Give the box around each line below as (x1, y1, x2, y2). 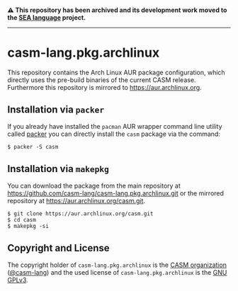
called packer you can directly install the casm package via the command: (7, 130, 221, 138)
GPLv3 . (7, 275, 28, 284)
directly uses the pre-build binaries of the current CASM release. (7, 75, 196, 84)
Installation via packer (7, 103, 105, 115)
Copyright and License (7, 241, 110, 254)
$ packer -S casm (7, 144, 59, 151)
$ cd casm (7, 217, 37, 224)
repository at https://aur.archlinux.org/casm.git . (7, 197, 146, 205)
